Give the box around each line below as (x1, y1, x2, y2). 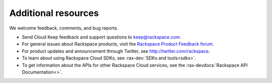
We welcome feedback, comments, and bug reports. (9, 25, 118, 31)
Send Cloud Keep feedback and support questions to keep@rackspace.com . (22, 34, 181, 40)
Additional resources (9, 7, 99, 18)
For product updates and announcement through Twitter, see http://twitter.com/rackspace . (22, 48, 210, 54)
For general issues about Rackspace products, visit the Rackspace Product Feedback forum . (22, 41, 214, 47)
